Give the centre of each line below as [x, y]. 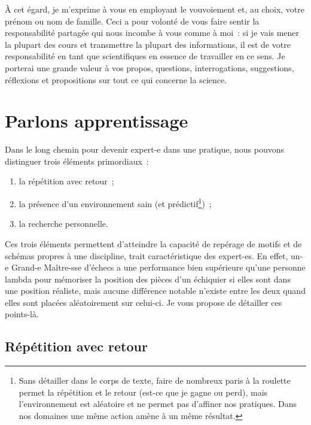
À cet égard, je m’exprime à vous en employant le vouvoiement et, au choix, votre [155, 9]
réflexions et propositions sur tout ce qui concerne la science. [116, 79]
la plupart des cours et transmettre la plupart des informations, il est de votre [148, 44]
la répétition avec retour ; [66, 181]
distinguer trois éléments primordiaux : [77, 161]
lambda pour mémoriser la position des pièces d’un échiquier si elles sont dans [148, 279]
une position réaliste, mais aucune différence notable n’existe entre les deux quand [155, 291]
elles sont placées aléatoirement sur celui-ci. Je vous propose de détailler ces [144, 302]
